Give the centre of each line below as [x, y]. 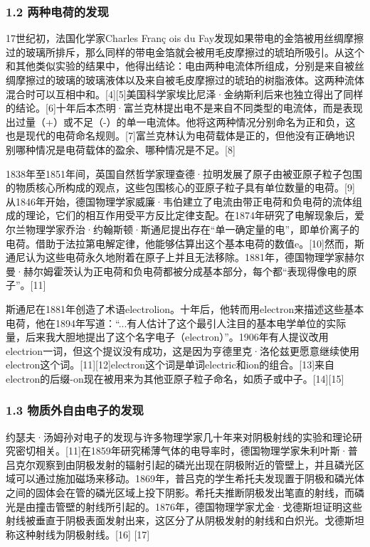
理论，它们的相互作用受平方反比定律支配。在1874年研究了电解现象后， [190, 215]
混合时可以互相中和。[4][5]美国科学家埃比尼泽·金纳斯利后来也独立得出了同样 [185, 94]
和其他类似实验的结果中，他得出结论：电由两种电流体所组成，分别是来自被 [180, 66]
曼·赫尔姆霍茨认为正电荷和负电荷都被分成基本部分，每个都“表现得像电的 [176, 271]
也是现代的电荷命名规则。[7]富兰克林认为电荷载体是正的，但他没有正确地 [175, 136]
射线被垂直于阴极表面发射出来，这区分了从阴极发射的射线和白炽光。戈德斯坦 [185, 520]
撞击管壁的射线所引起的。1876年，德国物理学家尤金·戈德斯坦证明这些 [199, 506]
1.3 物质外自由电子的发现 [75, 410]
